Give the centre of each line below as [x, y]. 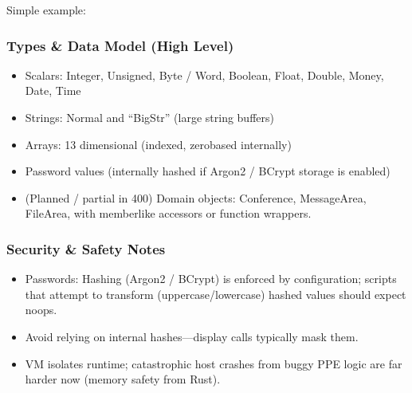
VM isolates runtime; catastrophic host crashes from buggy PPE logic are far [214, 363]
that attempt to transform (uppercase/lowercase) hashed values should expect [216, 294]
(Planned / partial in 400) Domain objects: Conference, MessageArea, [196, 197]
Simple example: [46, 10]
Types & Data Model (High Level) [120, 45]
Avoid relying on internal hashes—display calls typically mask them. [192, 336]
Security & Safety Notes [86, 248]
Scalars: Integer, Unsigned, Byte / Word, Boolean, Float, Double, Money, [204, 75]
